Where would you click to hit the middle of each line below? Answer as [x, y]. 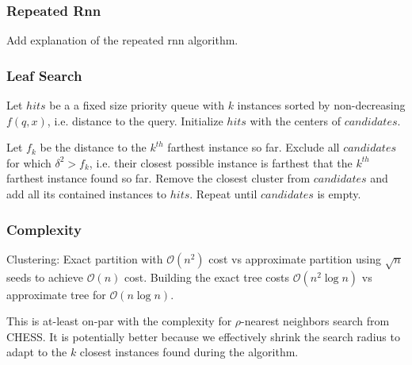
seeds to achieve [45, 277]
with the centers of [295, 120]
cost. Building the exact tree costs [207, 277]
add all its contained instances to [87, 194]
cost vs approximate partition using [295, 258]
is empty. [339, 194]
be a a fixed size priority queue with [137, 105]
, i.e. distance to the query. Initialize [135, 120]
